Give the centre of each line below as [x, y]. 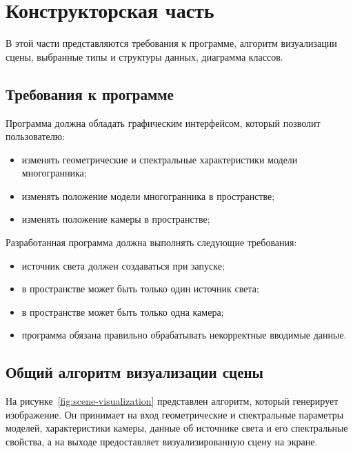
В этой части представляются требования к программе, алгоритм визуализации [171, 43]
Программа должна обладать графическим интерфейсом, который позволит [163, 122]
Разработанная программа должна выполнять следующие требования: [151, 242]
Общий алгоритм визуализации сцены [134, 372]
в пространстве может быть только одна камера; [123, 311]
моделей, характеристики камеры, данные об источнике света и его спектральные [177, 428]
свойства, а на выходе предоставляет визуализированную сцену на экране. [162, 442]
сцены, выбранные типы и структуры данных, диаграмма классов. [144, 56]
